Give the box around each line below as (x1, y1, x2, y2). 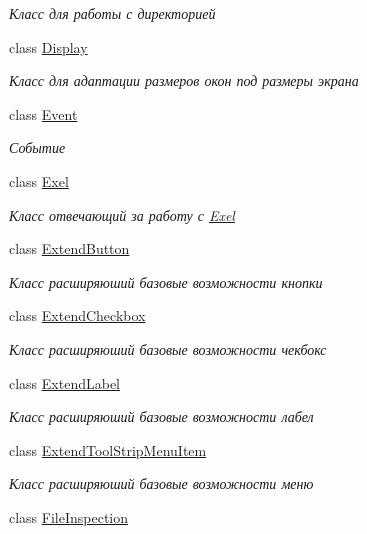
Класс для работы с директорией (9, 3, 216, 23)
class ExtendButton (9, 238, 130, 259)
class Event (9, 103, 78, 124)
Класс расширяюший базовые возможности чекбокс (9, 338, 327, 359)
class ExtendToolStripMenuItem (9, 439, 207, 460)
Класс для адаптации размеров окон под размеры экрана (9, 70, 359, 91)
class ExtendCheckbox (9, 305, 146, 326)
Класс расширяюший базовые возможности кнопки (9, 271, 323, 292)
